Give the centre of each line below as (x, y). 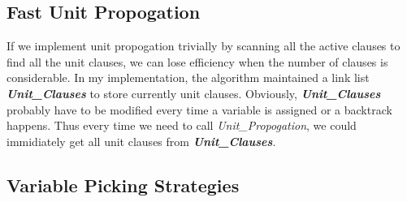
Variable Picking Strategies (123, 185)
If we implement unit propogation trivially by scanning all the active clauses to (203, 46)
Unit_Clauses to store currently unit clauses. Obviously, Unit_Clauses (194, 93)
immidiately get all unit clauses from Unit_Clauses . (141, 141)
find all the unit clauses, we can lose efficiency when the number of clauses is (197, 61)
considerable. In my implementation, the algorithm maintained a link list (188, 77)
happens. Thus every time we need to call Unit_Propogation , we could (182, 125)
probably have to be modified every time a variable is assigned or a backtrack (199, 109)
